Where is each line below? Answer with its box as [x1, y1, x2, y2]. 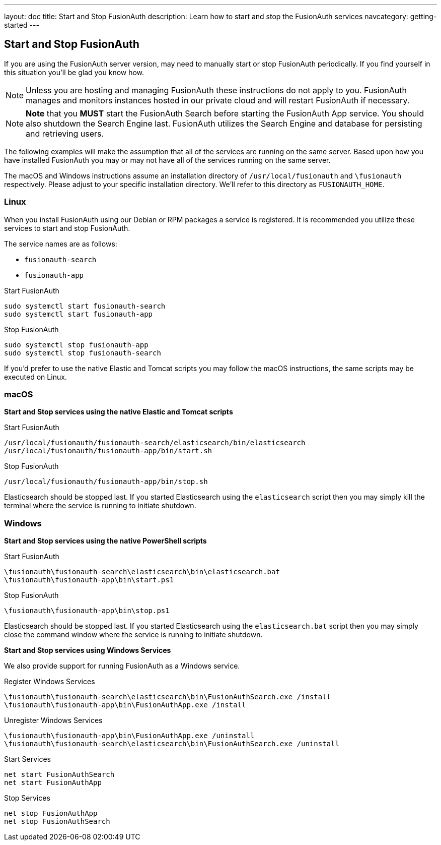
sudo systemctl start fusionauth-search [4, 301, 166, 310]
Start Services [4, 755, 51, 764]
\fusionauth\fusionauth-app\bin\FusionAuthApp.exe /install [4, 701, 246, 709]
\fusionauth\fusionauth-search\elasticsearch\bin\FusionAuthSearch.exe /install [4, 693, 331, 701]
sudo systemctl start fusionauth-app [4, 310, 153, 318]
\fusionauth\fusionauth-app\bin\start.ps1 [4, 576, 174, 584]
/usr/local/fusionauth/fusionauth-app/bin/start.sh [4, 447, 212, 455]
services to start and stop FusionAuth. [4, 223, 130, 232]
